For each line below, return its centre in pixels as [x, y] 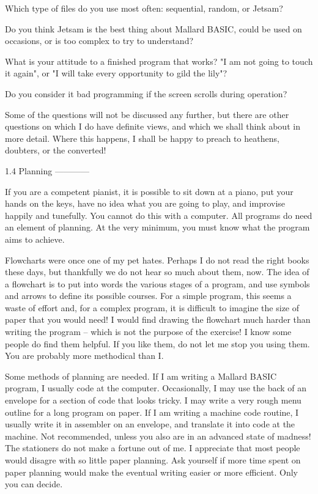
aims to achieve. [35, 239]
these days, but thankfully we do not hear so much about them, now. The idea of [157, 272]
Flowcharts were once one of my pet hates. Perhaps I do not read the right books [157, 260]
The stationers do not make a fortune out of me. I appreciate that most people [153, 448]
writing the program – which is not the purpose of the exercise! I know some [148, 332]
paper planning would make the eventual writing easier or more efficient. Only [151, 472]
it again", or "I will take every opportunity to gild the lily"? [116, 73]
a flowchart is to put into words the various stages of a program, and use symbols [157, 283]
